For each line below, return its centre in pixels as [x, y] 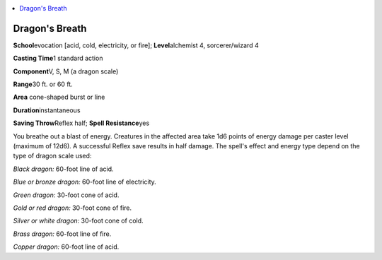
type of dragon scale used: [52, 156]
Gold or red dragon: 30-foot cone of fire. [73, 208]
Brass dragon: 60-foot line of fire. [62, 234]
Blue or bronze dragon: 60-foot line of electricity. [85, 182]
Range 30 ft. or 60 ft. [43, 84]
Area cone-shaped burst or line [59, 97]
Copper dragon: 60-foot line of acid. [66, 247]
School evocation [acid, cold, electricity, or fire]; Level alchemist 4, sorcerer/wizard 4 [136, 45]
